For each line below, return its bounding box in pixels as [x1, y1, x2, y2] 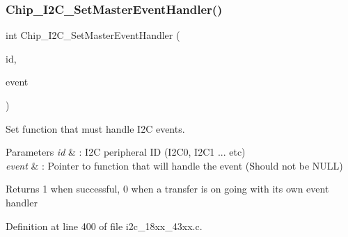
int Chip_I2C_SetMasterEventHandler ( [6, 28, 180, 42]
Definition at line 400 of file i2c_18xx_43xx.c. [6, 218, 203, 233]
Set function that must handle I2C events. [6, 121, 185, 136]
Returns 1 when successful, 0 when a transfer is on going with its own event [6, 181, 329, 196]
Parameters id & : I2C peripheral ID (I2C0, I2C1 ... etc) [6, 145, 246, 159]
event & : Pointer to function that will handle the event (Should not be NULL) [6, 158, 343, 172]
